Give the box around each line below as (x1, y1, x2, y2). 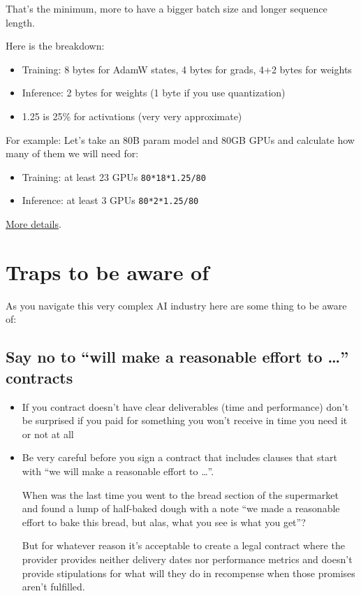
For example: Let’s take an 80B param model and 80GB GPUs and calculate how (6, 132, 355, 147)
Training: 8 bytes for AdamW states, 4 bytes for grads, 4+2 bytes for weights (22, 61, 352, 76)
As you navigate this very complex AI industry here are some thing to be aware (6, 298, 347, 312)
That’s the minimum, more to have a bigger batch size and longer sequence (6, 1, 327, 15)
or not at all (22, 426, 74, 441)
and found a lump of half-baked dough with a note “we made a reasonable (22, 501, 340, 516)
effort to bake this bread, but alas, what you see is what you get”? (22, 514, 306, 529)
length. (6, 15, 36, 29)
